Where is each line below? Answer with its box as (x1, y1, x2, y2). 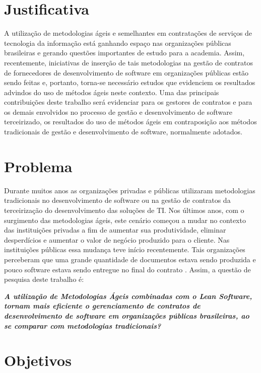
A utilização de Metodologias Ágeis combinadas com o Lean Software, (4, 290, 252, 301)
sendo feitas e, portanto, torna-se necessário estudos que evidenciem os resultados (4, 77, 255, 88)
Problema (4, 156, 73, 176)
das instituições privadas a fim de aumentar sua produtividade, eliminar (4, 225, 226, 235)
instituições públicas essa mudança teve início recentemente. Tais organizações (4, 244, 245, 255)
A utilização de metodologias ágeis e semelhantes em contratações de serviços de (4, 28, 252, 38)
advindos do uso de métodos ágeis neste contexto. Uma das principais (4, 87, 219, 97)
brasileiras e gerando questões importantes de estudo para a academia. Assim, (4, 47, 245, 58)
